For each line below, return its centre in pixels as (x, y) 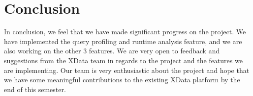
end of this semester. (35, 89)
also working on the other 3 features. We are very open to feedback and (112, 51)
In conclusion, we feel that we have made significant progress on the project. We (125, 32)
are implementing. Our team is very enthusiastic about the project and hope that (127, 70)
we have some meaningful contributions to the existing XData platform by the (122, 80)
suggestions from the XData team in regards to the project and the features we (123, 60)
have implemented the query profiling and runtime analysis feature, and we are (123, 41)
